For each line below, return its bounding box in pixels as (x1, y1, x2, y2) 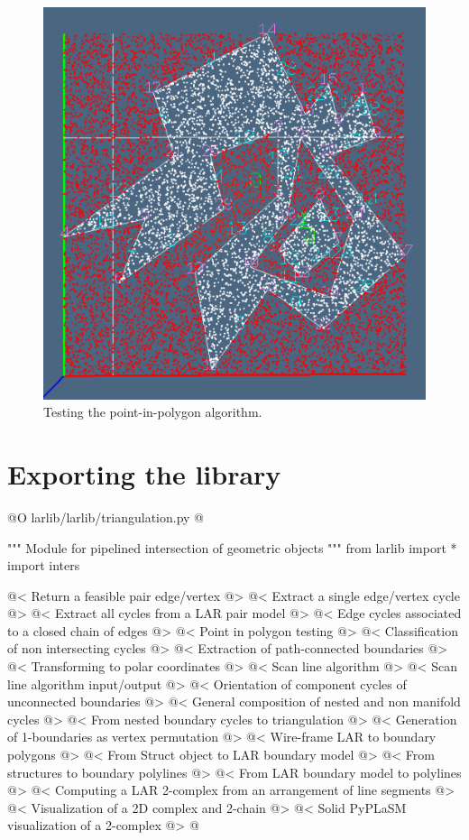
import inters (7, 556, 80, 575)
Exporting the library (7, 455, 281, 492)
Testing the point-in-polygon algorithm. (43, 402, 262, 421)
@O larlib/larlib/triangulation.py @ (7, 507, 204, 526)
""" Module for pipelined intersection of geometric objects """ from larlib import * (7, 538, 457, 557)
